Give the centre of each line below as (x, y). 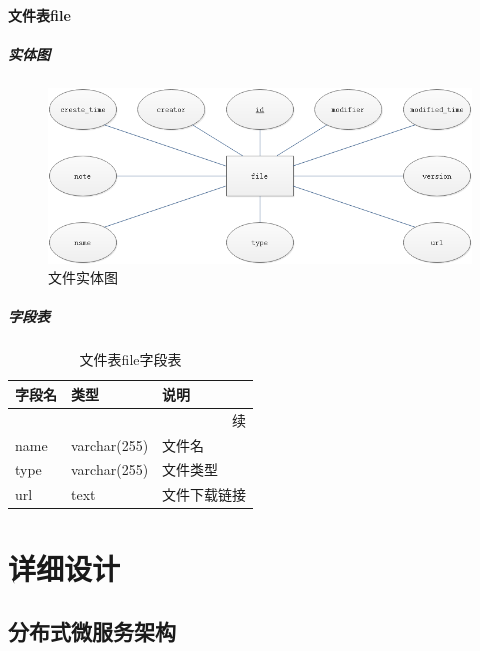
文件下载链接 (204, 494)
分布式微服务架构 (92, 631)
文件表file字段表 (130, 359)
